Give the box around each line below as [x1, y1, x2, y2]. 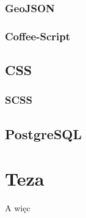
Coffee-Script [5, 28, 71, 43]
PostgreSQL [5, 124, 82, 143]
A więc [5, 202, 30, 214]
